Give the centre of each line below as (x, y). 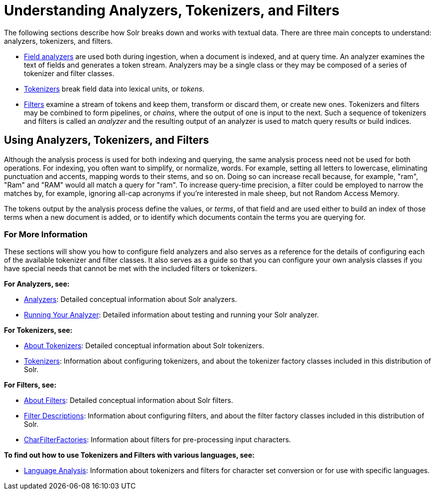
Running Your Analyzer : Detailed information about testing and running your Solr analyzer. (171, 315)
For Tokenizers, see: (38, 330)
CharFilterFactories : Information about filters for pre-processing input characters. (157, 440)
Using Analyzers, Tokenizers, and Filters (107, 140)
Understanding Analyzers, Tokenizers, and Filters (172, 10)
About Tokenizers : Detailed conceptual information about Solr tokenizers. (144, 346)
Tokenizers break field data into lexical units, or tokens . (114, 89)
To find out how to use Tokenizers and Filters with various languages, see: (129, 455)
